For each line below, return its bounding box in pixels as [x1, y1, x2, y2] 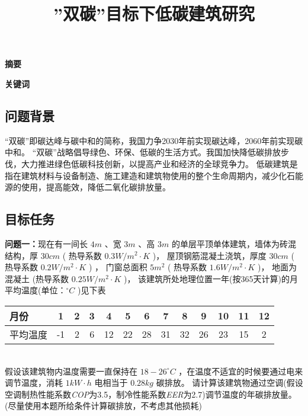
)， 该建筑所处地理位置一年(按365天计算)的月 [124, 272, 299, 284]
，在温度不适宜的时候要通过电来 [178, 364, 303, 377]
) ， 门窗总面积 [88, 261, 147, 273]
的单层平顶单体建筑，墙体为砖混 [171, 237, 296, 249]
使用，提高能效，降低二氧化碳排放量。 [21, 181, 171, 193]
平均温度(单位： [5, 284, 66, 296]
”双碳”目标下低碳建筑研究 [53, 1, 255, 25]
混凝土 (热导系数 [5, 272, 69, 284]
